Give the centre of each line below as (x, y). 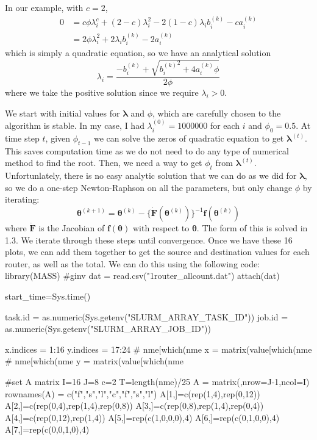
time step (22, 138)
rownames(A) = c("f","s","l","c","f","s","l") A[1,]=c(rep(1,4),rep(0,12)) (133, 393)
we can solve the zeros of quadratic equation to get (189, 138)
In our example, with (44, 7)
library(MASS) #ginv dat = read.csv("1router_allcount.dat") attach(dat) (142, 276)
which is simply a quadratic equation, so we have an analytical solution (138, 53)
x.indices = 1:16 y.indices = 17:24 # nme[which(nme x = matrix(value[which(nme (158, 349)
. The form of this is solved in (252, 228)
